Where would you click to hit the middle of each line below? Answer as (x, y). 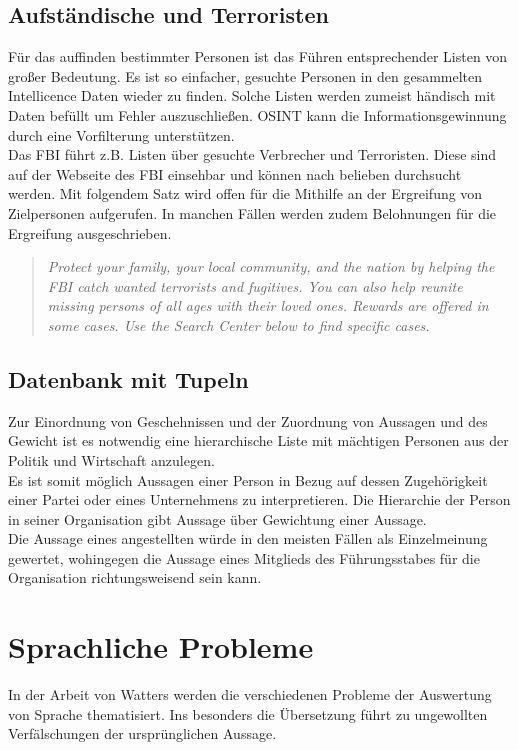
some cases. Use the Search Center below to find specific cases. (238, 324)
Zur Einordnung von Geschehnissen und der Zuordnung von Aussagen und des (248, 420)
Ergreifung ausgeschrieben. (90, 232)
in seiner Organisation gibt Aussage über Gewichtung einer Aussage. (217, 518)
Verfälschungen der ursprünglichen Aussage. (142, 733)
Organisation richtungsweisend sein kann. (135, 577)
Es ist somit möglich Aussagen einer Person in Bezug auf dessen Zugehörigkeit (248, 479)
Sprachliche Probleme (161, 646)
